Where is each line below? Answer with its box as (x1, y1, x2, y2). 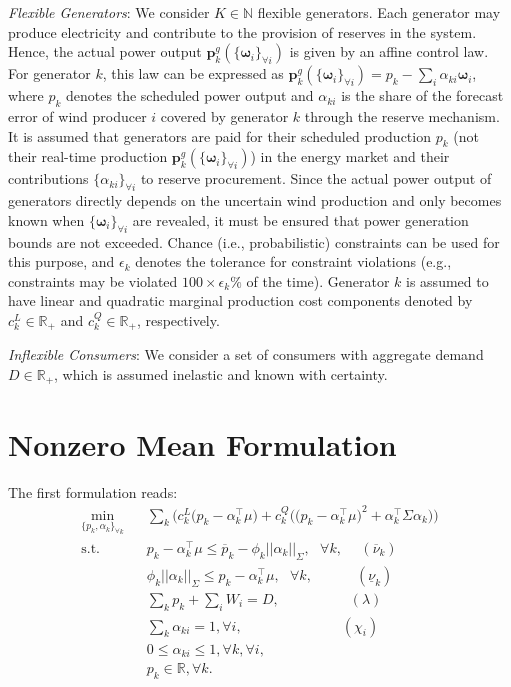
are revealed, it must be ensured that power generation (132, 209, 469, 230)
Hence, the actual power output (8, 41, 202, 62)
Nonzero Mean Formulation (8, 423, 397, 464)
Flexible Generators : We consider (8, 2, 210, 22)
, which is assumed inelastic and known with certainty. (54, 363, 388, 384)
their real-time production (8, 146, 168, 167)
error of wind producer (8, 105, 147, 126)
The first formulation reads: (8, 481, 178, 502)
